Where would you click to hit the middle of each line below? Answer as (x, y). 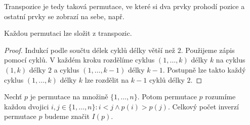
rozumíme (220, 97)
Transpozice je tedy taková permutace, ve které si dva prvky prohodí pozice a (124, 6)
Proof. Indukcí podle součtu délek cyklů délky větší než (90, 50)
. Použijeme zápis (208, 50)
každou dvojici (27, 106)
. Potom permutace (167, 97)
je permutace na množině (69, 97)
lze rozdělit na (107, 79)
